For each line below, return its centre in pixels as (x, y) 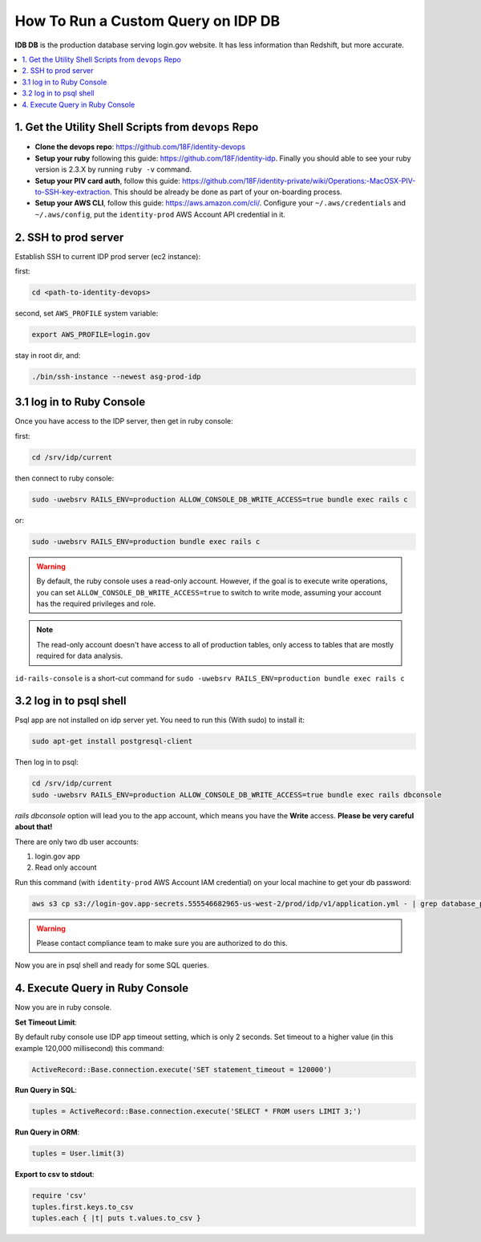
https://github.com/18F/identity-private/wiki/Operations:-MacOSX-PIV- (299, 181)
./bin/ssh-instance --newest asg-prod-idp (116, 376)
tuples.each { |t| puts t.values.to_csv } (116, 1218)
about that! (34, 827)
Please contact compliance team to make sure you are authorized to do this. (162, 944)
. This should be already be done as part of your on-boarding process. (226, 192)
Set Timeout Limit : (46, 1022)
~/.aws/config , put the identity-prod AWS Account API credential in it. (160, 214)
